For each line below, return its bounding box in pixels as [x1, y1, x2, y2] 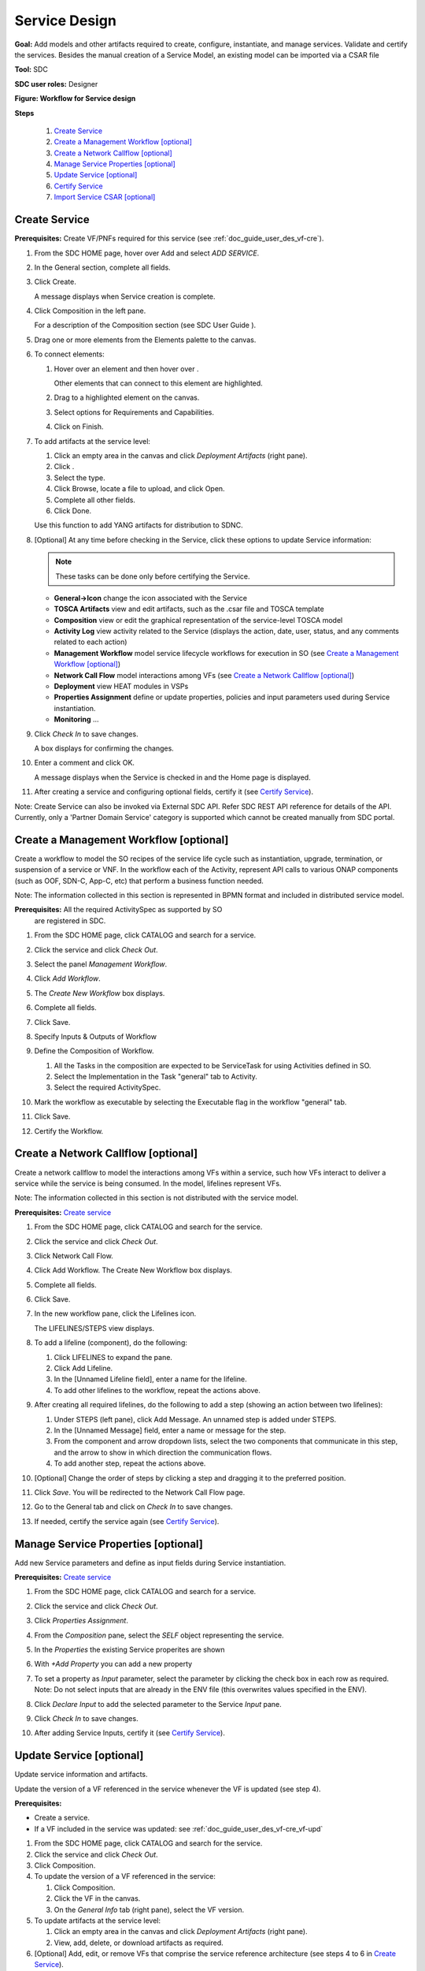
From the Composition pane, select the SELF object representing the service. [34, 1630, 284, 1640]
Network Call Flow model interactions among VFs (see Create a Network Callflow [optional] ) [54, 670, 355, 680]
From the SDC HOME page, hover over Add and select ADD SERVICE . [34, 248, 260, 258]
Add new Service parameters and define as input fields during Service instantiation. [14, 1558, 286, 1567]
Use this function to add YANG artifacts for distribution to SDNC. [34, 520, 243, 530]
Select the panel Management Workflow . [34, 959, 168, 969]
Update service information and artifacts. [14, 1770, 149, 1779]
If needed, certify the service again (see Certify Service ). [34, 1516, 220, 1526]
